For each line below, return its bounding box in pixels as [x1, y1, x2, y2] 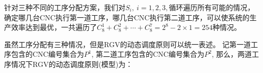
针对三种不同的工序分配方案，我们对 [4, 2, 125, 12]
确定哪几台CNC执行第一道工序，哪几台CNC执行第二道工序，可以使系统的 [4, 12, 250, 22]
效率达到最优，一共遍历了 [11, 22, 97, 32]
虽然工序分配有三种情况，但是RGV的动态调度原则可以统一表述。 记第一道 [4, 39, 251, 49]
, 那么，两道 [212, 49, 252, 59]
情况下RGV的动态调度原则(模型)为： [11, 58, 133, 69]
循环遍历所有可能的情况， [169, 2, 255, 12]
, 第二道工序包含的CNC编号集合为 [91, 49, 204, 59]
